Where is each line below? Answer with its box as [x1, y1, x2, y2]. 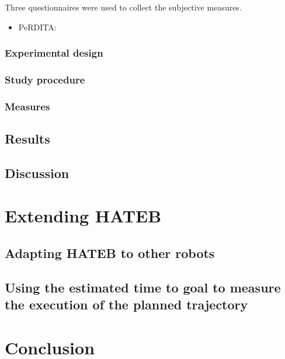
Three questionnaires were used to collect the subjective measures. [5, 1, 242, 13]
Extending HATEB [5, 204, 162, 228]
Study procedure [5, 72, 85, 86]
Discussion [5, 163, 69, 182]
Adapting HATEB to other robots [5, 244, 215, 262]
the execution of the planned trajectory [5, 295, 248, 313]
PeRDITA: [18, 20, 57, 33]
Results [5, 130, 50, 148]
